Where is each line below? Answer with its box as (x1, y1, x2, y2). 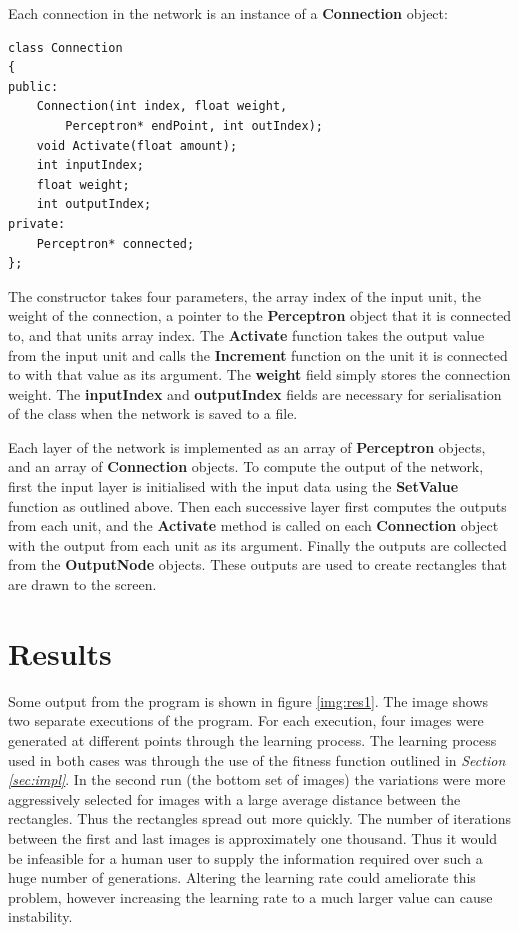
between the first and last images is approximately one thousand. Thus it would (8, 827, 497, 848)
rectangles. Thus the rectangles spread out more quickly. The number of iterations (8, 808, 512, 829)
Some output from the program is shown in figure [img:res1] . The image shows (8, 690, 489, 711)
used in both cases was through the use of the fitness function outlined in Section (8, 749, 506, 770)
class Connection (8, 40, 123, 55)
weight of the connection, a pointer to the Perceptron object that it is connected (8, 305, 512, 326)
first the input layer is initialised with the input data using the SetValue (8, 476, 459, 497)
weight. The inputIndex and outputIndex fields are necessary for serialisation (8, 383, 502, 404)
